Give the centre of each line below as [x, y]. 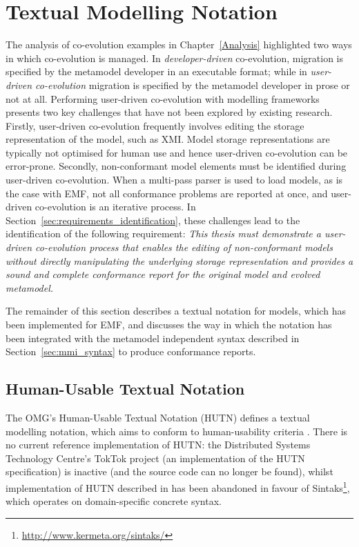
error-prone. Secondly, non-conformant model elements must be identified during [176, 166]
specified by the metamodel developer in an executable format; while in [156, 71]
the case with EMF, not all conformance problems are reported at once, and [167, 193]
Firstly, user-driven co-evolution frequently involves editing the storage [155, 125]
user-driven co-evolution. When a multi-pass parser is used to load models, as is [174, 180]
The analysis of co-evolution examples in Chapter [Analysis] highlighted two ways [179, 44]
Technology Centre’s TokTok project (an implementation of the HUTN [155, 458]
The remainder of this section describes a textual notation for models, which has [176, 311]
